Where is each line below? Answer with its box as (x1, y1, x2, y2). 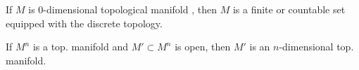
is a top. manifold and (32, 39, 128, 54)
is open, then (175, 39, 231, 54)
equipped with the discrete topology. (6, 15, 163, 30)
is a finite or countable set (232, 2, 346, 16)
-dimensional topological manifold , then (43, 2, 217, 16)
